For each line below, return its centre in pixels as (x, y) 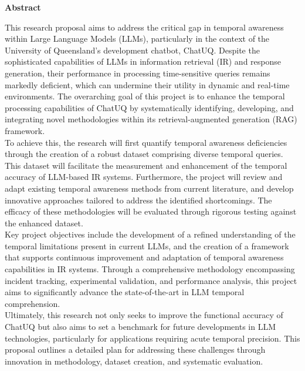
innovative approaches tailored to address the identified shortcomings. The (138, 200)
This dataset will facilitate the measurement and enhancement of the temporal (146, 165)
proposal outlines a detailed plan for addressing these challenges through (135, 350)
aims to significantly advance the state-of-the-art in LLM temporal (125, 292)
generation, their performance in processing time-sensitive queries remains (138, 73)
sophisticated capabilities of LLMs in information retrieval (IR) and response (143, 61)
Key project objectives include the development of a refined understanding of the (150, 234)
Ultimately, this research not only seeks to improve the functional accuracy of (144, 315)
